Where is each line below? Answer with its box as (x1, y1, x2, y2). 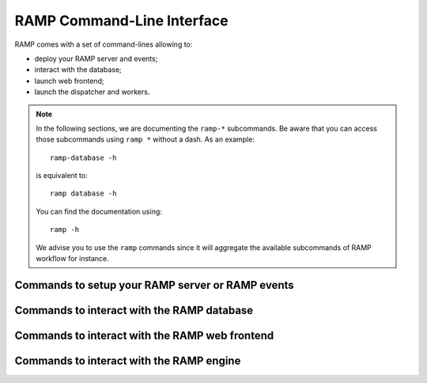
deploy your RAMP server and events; (34, 54, 158, 63)
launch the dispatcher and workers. (34, 87, 150, 97)
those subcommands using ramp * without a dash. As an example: (36, 135, 255, 144)
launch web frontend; (34, 76, 104, 85)
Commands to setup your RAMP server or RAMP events (14, 278, 294, 292)
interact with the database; (34, 65, 122, 74)
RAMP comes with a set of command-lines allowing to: (14, 40, 193, 49)
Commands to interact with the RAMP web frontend (14, 328, 274, 342)
